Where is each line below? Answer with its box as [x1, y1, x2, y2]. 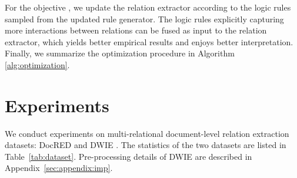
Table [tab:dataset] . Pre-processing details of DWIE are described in [5, 150, 252, 162]
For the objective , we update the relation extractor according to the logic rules [5, 1, 291, 13]
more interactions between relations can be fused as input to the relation [5, 24, 267, 36]
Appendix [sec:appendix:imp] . [5, 162, 113, 174]
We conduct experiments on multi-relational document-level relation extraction [5, 127, 289, 139]
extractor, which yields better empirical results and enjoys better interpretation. [5, 35, 293, 48]
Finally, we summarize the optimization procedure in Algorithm [5, 47, 235, 59]
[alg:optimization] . [5, 58, 70, 70]
